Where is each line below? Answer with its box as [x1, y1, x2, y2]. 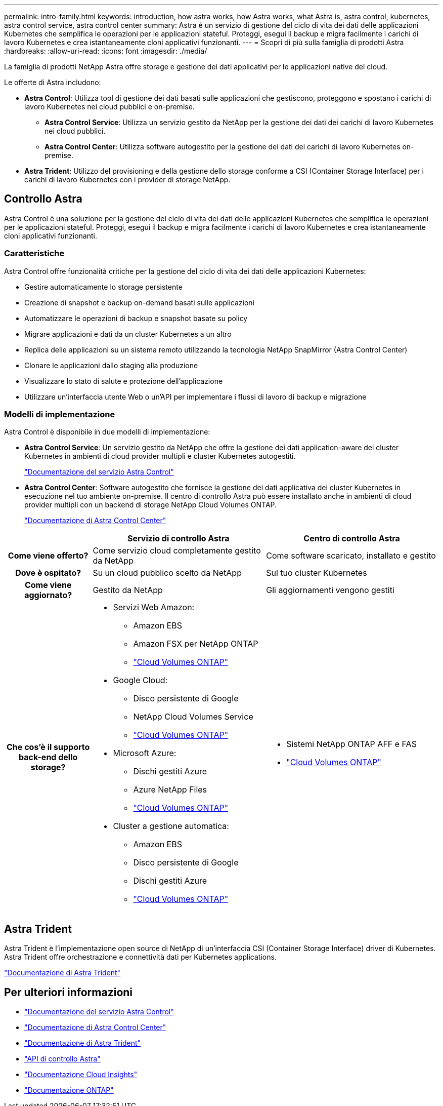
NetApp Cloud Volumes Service [133, 712, 253, 722]
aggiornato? [24, 590, 72, 601]
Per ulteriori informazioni [4, 985, 133, 999]
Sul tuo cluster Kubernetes [266, 568, 367, 578]
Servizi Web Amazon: [113, 602, 195, 613]
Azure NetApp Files [133, 784, 207, 795]
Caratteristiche [4, 248, 65, 259]
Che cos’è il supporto [7, 742, 90, 753]
